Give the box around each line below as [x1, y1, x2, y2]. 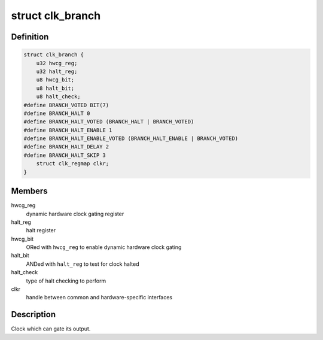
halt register [26, 227, 56, 234]
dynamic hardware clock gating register [26, 210, 124, 217]
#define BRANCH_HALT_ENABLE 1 [23, 126, 112, 133]
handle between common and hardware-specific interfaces [26, 294, 173, 301]
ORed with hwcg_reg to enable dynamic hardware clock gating [26, 244, 182, 251]
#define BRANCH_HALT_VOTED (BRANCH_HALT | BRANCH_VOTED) [23, 119, 194, 125]
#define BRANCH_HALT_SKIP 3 [23, 151, 106, 159]
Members [11, 186, 48, 196]
